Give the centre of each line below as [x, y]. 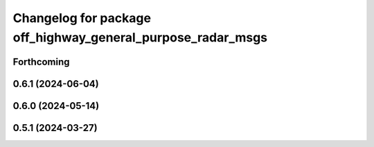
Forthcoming [41, 62]
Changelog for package [82, 18]
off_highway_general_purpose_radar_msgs [140, 37]
